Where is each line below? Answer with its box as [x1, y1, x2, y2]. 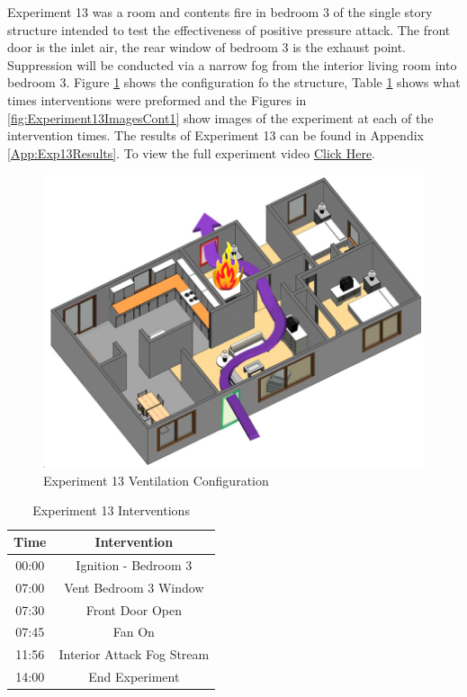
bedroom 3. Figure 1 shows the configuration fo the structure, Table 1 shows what [7, 73, 461, 92]
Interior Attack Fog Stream [58, 645, 210, 664]
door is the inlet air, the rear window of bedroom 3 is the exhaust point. [7, 38, 407, 57]
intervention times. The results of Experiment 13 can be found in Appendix [7, 126, 424, 145]
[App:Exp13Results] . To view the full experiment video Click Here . [7, 143, 376, 162]
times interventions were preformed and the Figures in [7, 90, 307, 109]
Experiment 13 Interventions [32, 501, 190, 520]
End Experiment [88, 667, 180, 686]
